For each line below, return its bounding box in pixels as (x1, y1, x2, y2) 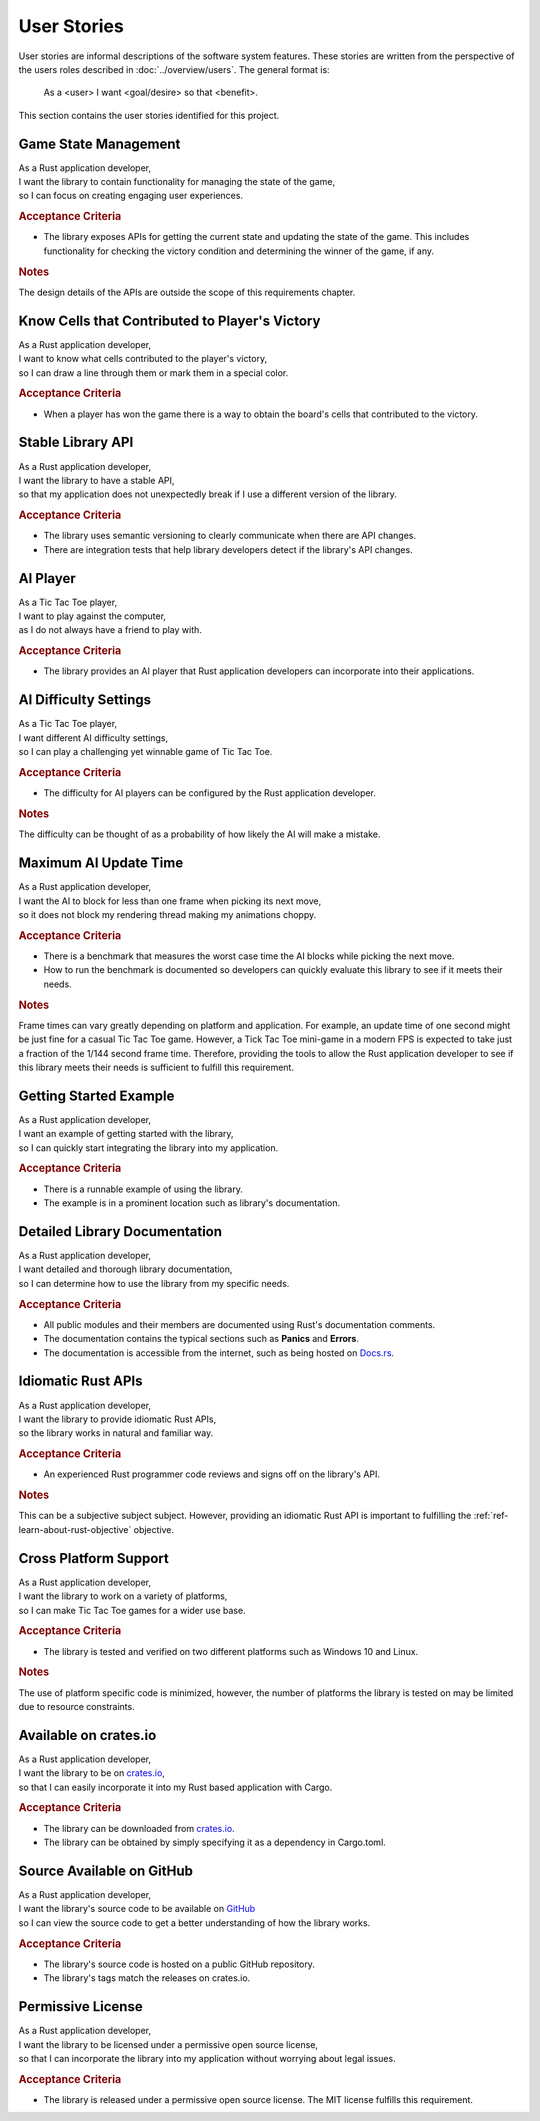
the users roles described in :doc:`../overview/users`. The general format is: (18, 63, 330, 75)
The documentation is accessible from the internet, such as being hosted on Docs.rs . (43, 1346, 395, 1359)
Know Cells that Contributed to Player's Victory (18, 312, 321, 329)
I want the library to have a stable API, (18, 474, 175, 486)
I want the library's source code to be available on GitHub (18, 1903, 256, 1915)
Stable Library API (18, 434, 134, 451)
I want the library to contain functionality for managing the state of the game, (18, 176, 335, 188)
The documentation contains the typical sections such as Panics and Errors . (43, 1333, 360, 1345)
